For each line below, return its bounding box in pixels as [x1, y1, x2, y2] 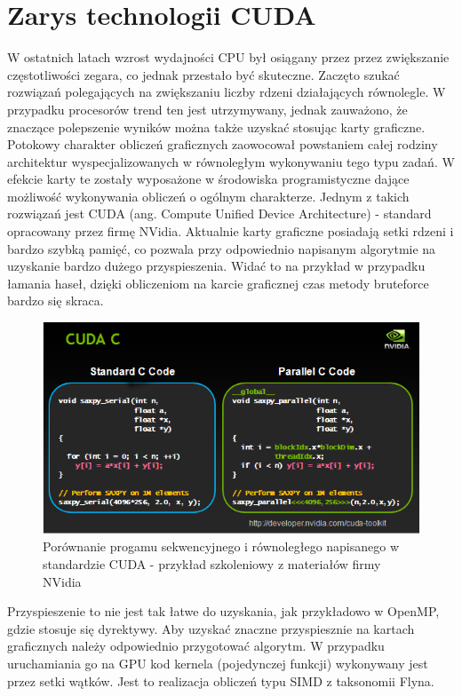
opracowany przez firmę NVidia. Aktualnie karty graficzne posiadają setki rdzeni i [7, 222, 454, 241]
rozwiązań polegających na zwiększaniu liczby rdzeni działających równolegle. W [7, 83, 446, 101]
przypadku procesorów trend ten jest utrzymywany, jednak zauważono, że [7, 99, 408, 118]
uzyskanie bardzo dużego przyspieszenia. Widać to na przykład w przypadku [7, 257, 426, 275]
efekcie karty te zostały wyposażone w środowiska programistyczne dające [7, 170, 410, 188]
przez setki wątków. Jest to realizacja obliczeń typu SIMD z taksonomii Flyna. [7, 671, 434, 690]
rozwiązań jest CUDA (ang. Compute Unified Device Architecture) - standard [7, 204, 432, 223]
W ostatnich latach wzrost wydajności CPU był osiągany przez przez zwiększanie [7, 48, 450, 67]
